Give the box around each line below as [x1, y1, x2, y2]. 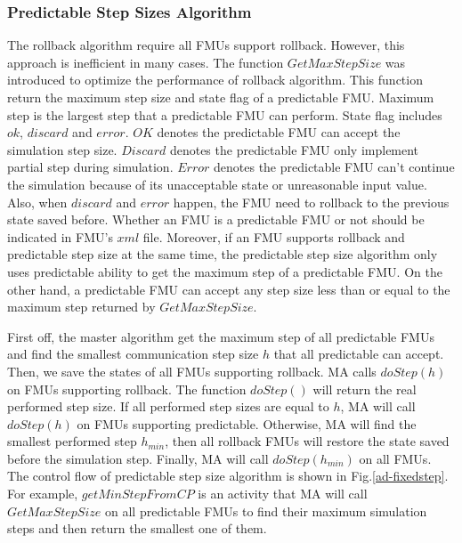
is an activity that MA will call [198, 484, 368, 503]
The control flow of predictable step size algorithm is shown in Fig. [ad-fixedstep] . [7, 466, 449, 485]
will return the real [312, 379, 417, 398]
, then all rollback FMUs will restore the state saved [165, 432, 450, 450]
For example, [7, 484, 78, 503]
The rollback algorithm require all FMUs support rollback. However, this [7, 36, 405, 54]
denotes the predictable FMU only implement [169, 140, 419, 158]
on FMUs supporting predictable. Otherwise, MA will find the [77, 414, 417, 433]
